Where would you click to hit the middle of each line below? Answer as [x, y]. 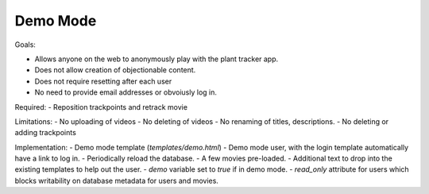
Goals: [25, 45]
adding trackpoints [46, 133]
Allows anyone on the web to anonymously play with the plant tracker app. [157, 59]
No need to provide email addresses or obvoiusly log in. [126, 92]
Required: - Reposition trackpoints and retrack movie [101, 107]
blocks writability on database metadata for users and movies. [116, 180]
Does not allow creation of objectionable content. [115, 70]
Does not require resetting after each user [103, 81]
